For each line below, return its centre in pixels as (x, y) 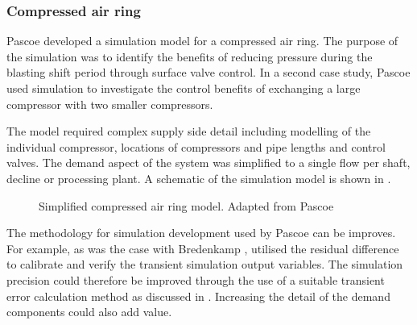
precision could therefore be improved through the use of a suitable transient (196, 279)
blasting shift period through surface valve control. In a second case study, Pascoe (208, 72)
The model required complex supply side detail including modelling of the (189, 131)
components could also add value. (89, 312)
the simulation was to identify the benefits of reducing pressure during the (190, 56)
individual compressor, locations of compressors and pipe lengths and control (196, 146)
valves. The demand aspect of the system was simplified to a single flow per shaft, (208, 162)
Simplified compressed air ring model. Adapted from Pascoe (186, 205)
